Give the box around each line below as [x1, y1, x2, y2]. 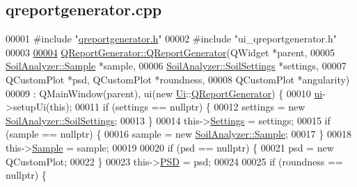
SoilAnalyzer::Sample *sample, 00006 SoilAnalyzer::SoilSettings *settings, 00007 [6, 58, 347, 73]
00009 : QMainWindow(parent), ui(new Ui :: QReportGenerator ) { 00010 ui [6, 86, 323, 100]
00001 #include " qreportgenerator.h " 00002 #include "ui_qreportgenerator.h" [6, 31, 337, 46]
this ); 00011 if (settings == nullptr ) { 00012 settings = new [49, 99, 306, 114]
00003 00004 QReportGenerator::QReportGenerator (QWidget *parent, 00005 [6, 44, 335, 59]
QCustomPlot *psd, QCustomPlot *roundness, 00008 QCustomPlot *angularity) [6, 72, 350, 86]
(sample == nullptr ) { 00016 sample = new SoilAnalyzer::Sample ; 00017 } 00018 [6, 127, 351, 141]
